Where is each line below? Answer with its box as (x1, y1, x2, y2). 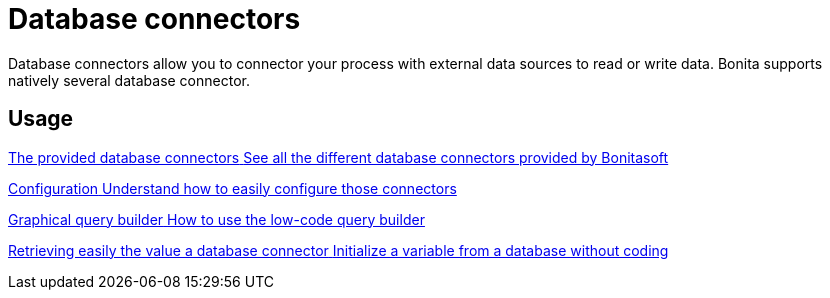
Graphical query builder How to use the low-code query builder (8, 210, 425, 228)
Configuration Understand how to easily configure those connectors (8, 179, 457, 197)
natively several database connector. (8, 71, 250, 89)
